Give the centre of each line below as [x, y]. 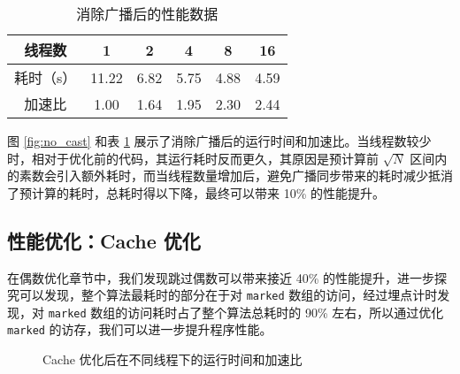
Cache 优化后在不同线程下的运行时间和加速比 [172, 359]
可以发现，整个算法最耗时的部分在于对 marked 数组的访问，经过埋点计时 [228, 295]
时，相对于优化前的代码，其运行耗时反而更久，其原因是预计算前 [193, 158]
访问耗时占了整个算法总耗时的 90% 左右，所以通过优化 [286, 312]
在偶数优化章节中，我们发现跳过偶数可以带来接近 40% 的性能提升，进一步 [221, 277]
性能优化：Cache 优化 [104, 240]
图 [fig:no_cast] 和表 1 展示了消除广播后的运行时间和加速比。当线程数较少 [219, 141]
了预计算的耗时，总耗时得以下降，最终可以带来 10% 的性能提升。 [196, 192]
